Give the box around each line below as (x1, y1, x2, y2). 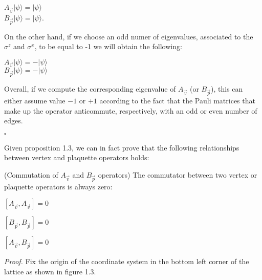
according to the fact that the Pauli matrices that (99, 95, 255, 105)
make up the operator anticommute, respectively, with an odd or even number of (4, 105, 257, 116)
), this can (211, 83, 243, 94)
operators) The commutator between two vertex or (98, 169, 257, 180)
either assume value (4, 95, 65, 105)
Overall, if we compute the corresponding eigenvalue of (4, 83, 176, 94)
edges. (4, 115, 23, 126)
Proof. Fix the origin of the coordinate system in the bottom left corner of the (4, 256, 249, 267)
